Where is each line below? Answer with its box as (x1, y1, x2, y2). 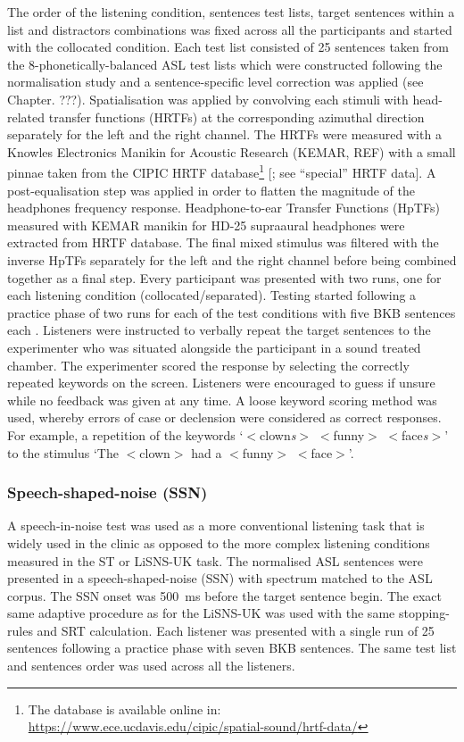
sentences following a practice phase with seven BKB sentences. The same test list (7, 638, 457, 657)
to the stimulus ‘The (7, 443, 119, 462)
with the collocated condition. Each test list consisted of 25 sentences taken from (7, 38, 449, 56)
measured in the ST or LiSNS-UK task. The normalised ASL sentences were (7, 551, 423, 570)
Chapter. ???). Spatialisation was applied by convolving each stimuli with (7, 89, 409, 108)
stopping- (398, 604, 450, 622)
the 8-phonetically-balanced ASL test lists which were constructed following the (7, 54, 443, 73)
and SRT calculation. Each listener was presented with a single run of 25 (37, 621, 435, 639)
